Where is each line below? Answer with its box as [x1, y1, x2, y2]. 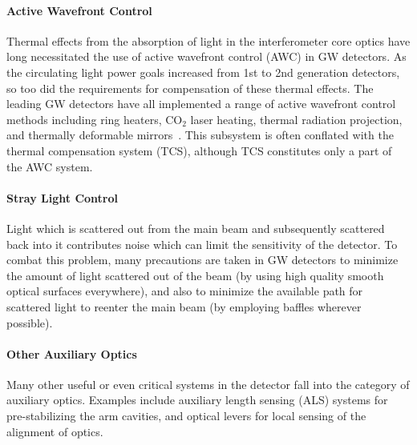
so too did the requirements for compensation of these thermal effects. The [6, 79, 374, 96]
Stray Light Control [6, 189, 118, 206]
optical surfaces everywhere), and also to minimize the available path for [6, 283, 363, 299]
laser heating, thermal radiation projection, [190, 110, 403, 127]
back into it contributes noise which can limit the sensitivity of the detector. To [6, 235, 398, 252]
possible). [6, 314, 53, 331]
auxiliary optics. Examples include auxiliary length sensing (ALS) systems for [6, 391, 388, 408]
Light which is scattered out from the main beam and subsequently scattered [6, 219, 385, 236]
